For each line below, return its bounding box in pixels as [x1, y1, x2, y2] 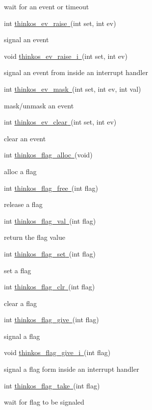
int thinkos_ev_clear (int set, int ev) [4, 117, 117, 127]
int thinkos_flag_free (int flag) [4, 182, 98, 193]
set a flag [4, 265, 31, 275]
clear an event [4, 133, 46, 143]
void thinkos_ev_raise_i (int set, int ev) [4, 51, 127, 61]
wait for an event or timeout [4, 1, 89, 11]
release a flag [4, 199, 43, 209]
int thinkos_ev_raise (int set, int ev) [4, 18, 116, 28]
